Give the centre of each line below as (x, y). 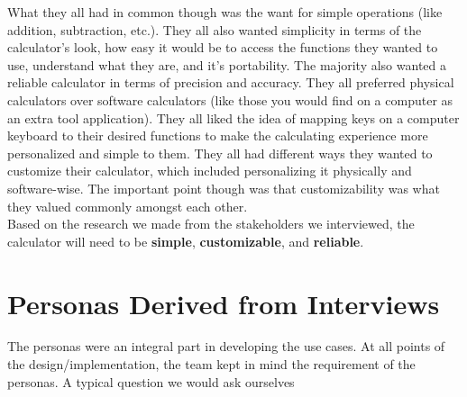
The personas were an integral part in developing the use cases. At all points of (226, 346)
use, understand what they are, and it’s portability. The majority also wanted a (227, 64)
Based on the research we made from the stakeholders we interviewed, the (211, 224)
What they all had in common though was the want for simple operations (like (225, 12)
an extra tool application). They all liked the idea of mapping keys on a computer (233, 117)
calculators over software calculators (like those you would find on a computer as (230, 99)
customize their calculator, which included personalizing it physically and (210, 171)
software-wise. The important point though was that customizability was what (224, 188)
